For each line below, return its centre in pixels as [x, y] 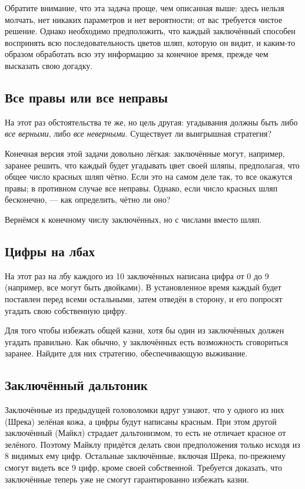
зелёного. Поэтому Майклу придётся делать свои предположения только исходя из [152, 444]
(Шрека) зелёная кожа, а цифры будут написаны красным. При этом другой [141, 421]
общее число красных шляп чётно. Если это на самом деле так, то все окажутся [149, 176]
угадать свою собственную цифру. [66, 310]
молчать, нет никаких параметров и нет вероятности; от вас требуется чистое [144, 19]
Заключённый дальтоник [76, 385]
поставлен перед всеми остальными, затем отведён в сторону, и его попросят [144, 298]
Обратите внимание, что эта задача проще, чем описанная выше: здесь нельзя [145, 8]
